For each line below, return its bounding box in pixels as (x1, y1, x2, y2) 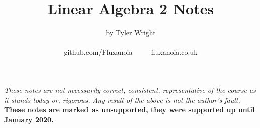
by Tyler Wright (106, 27, 156, 38)
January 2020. (4, 114, 54, 124)
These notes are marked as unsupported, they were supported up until (4, 104, 255, 115)
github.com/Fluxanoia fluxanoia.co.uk (64, 47, 198, 57)
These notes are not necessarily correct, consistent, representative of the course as (4, 84, 256, 95)
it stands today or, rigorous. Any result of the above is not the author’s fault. (4, 94, 240, 105)
